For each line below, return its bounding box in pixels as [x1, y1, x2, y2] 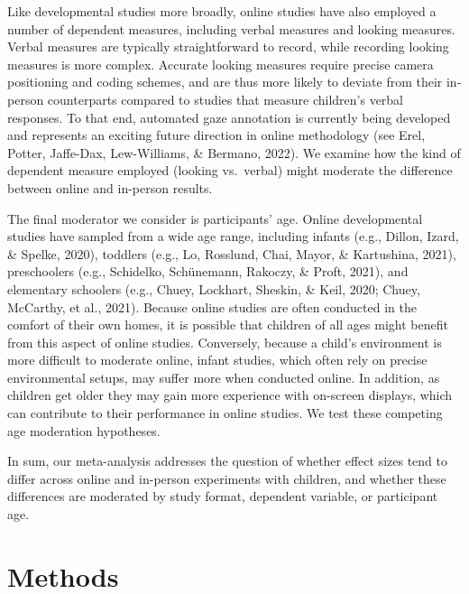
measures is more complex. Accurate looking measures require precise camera [7, 54, 434, 73]
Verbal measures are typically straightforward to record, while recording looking [7, 37, 449, 56]
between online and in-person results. [7, 178, 213, 197]
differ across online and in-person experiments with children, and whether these [7, 469, 446, 487]
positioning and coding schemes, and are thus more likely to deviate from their [7, 72, 443, 91]
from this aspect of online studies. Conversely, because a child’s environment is [7, 332, 442, 351]
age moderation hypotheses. [7, 421, 161, 440]
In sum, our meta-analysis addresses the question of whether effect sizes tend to [7, 451, 448, 470]
